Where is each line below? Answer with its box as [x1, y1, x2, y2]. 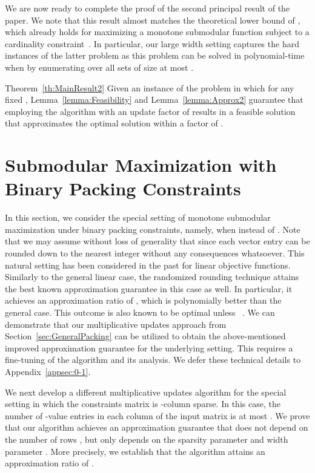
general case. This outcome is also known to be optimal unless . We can [5, 306, 275, 318]
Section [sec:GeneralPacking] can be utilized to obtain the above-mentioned [5, 330, 286, 342]
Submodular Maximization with [5, 152, 277, 177]
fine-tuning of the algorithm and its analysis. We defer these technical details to [5, 353, 301, 366]
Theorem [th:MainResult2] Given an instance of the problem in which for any [5, 81, 294, 94]
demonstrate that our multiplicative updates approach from [5, 318, 227, 330]
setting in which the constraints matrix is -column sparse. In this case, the [5, 397, 280, 410]
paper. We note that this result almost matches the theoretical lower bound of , [5, 13, 300, 26]
